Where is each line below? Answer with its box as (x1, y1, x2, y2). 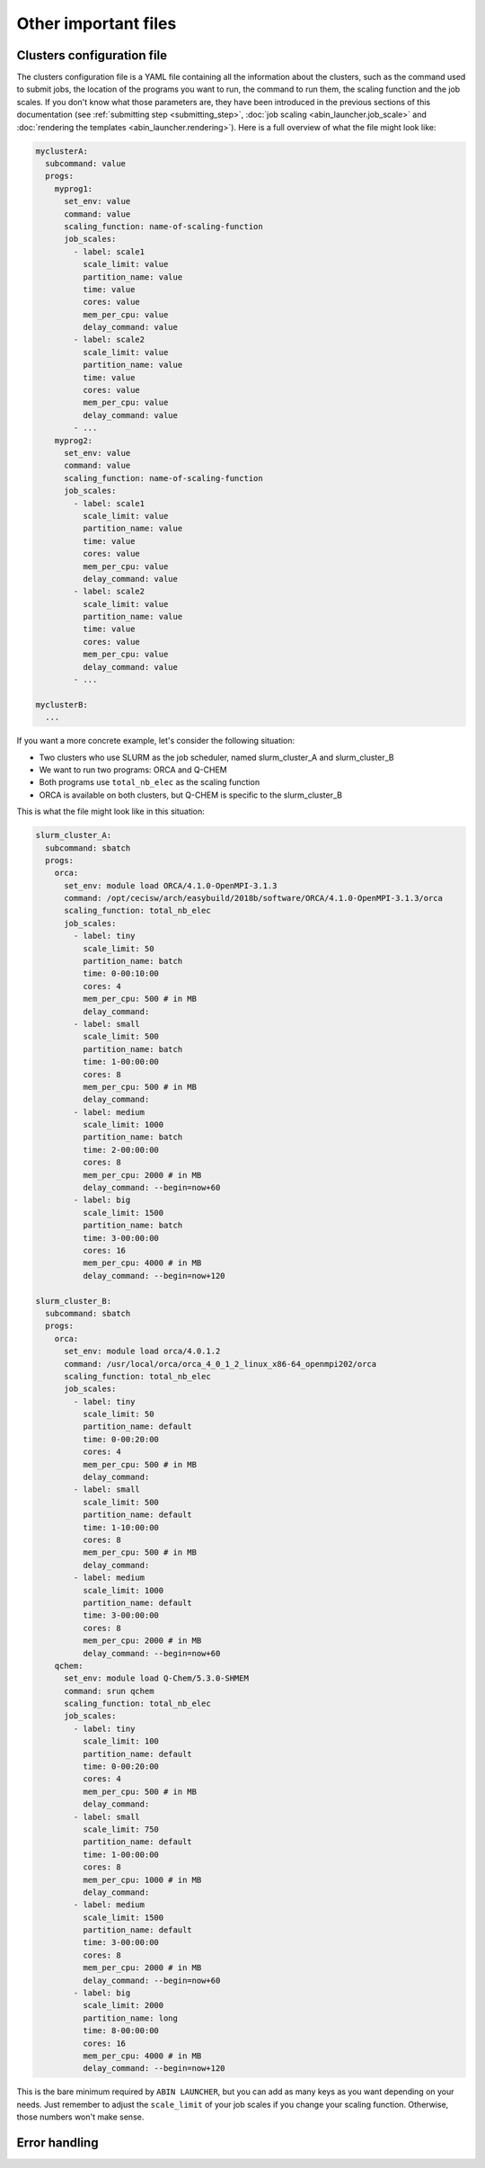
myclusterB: (35, 700, 89, 709)
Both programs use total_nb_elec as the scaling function (39, 777, 260, 788)
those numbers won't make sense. (16, 2111, 145, 2122)
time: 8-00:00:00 (82, 2026, 159, 2036)
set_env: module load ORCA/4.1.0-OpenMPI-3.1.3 (64, 880, 278, 890)
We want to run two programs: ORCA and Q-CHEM (39, 764, 228, 775)
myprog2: (54, 435, 93, 445)
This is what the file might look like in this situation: (16, 806, 206, 817)
